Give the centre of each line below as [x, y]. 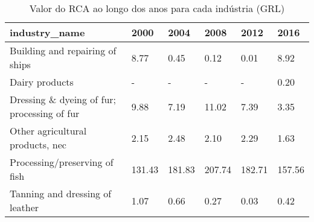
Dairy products [42, 82]
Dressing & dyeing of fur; [63, 99]
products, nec [38, 144]
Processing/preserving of [62, 162]
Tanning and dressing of [61, 193]
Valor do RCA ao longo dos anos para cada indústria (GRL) [157, 8]
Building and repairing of [63, 50]
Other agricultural [48, 131]
